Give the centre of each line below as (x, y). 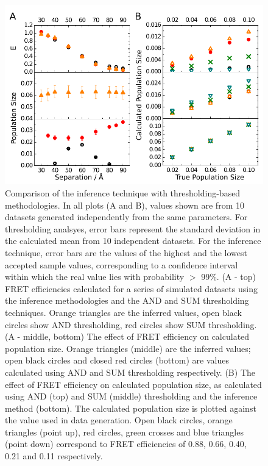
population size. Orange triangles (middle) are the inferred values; (128, 348)
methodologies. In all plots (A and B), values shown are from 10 (125, 205)
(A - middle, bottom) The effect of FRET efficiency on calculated (127, 336)
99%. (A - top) (228, 277)
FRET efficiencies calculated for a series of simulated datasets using (131, 288)
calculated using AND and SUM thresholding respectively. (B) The (130, 372)
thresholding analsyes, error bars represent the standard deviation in (133, 228)
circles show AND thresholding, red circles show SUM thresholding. (131, 324)
